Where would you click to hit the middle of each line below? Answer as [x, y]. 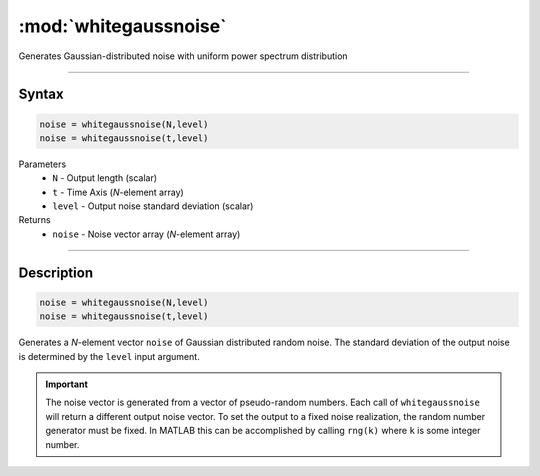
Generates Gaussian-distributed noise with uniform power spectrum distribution [183, 56]
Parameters [42, 164]
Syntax [41, 94]
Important [67, 384]
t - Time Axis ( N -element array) [118, 192]
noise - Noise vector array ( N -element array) [146, 234]
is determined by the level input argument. [109, 356]
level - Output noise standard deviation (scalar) [153, 206]
